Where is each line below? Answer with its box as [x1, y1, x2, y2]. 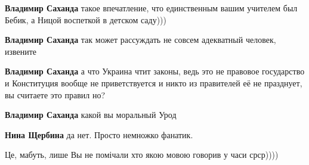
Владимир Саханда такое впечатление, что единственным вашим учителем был [5, 2, 298, 14]
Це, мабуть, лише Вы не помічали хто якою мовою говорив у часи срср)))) [5, 148, 279, 161]
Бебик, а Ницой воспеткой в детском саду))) [5, 13, 167, 26]
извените [5, 45, 37, 57]
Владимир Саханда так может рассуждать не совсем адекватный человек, [5, 33, 276, 46]
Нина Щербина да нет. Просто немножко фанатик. [5, 128, 193, 141]
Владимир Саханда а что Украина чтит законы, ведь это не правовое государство [5, 65, 305, 77]
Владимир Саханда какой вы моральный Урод [5, 108, 177, 121]
